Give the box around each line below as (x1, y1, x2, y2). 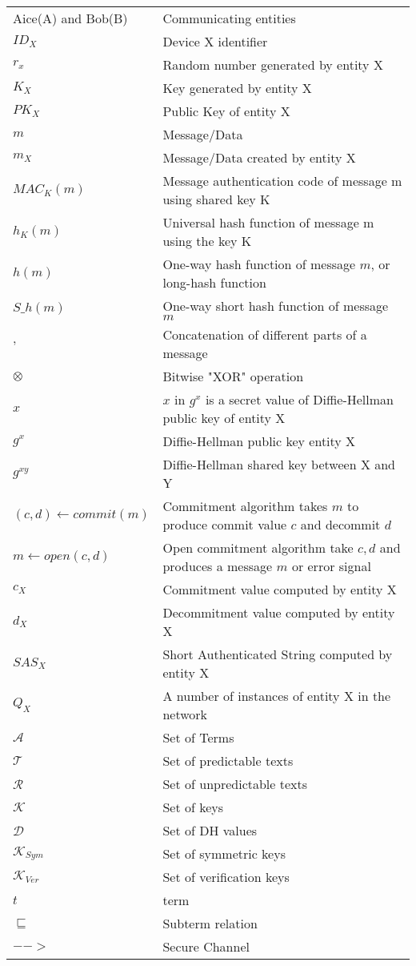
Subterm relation (162, 914, 258, 932)
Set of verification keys (162, 867, 290, 886)
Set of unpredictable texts (162, 775, 308, 793)
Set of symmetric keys (162, 844, 286, 863)
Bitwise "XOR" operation (162, 367, 304, 385)
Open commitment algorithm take (162, 538, 354, 557)
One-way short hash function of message (162, 296, 389, 315)
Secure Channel (162, 937, 250, 956)
